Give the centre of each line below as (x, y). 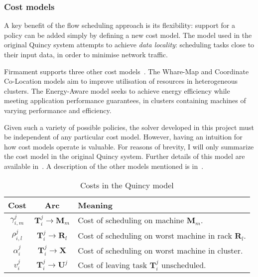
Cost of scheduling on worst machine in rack (155, 235)
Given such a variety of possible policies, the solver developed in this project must (129, 127)
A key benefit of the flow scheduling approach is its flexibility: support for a (120, 25)
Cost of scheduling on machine (131, 220)
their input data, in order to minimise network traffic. (86, 54)
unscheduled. (184, 265)
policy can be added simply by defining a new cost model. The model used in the (128, 35)
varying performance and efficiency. (58, 110)
